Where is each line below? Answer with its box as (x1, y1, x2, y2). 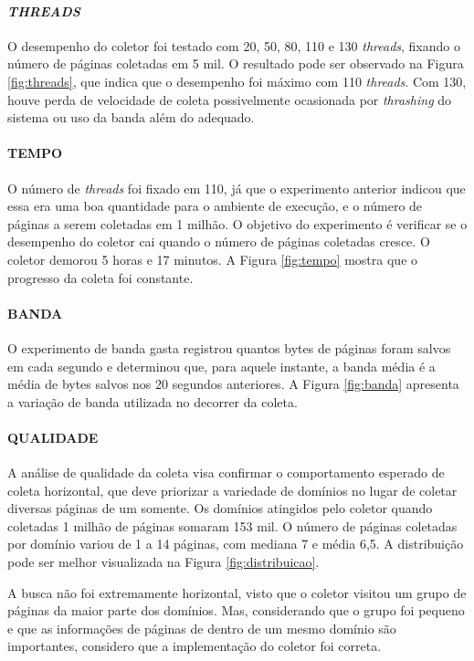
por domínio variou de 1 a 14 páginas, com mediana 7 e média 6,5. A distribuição (7, 534, 464, 553)
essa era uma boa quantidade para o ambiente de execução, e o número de (7, 196, 423, 215)
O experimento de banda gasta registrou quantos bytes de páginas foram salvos (7, 338, 451, 357)
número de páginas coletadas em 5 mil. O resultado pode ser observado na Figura (7, 54, 464, 73)
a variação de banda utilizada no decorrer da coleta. (7, 392, 298, 411)
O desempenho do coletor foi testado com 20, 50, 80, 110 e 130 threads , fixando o (7, 36, 460, 55)
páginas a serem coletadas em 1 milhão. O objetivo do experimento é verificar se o (7, 214, 468, 233)
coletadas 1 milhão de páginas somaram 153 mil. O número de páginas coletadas (7, 516, 458, 535)
